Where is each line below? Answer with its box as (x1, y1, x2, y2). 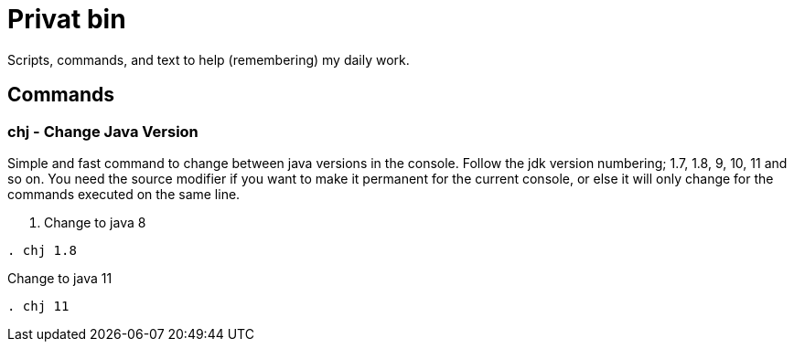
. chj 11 (7, 298, 70, 313)
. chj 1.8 (7, 242, 77, 258)
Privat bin (7, 4, 126, 35)
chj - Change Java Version (7, 122, 198, 141)
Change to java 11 (7, 270, 113, 286)
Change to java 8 (44, 214, 146, 230)
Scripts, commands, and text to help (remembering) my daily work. (7, 51, 410, 68)
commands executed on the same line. (7, 185, 241, 202)
